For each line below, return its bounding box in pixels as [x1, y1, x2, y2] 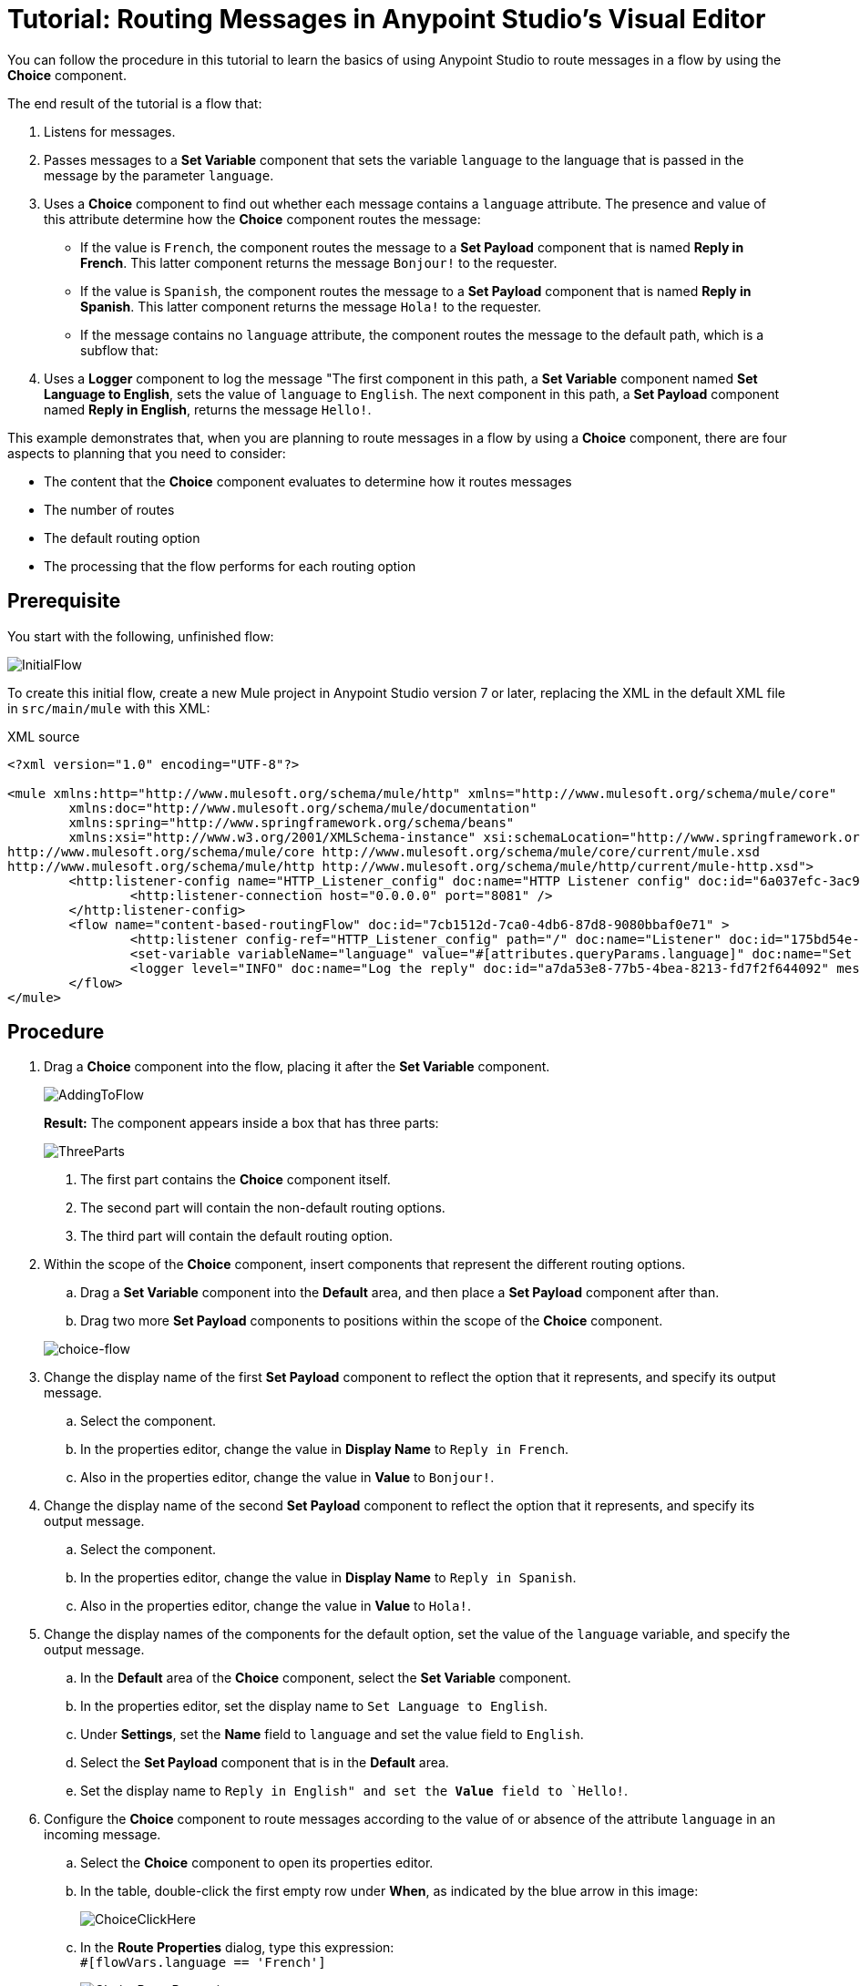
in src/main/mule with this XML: [7, 700, 210, 716]
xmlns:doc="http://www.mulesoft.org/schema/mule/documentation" [68, 800, 537, 815]
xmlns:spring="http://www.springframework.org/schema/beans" [68, 814, 515, 830]
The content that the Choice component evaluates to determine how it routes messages [44, 473, 572, 489]
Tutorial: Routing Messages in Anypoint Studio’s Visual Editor [7, 4, 766, 35]
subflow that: [80, 342, 159, 358]
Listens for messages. [44, 123, 176, 139]
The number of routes [44, 501, 175, 517]
